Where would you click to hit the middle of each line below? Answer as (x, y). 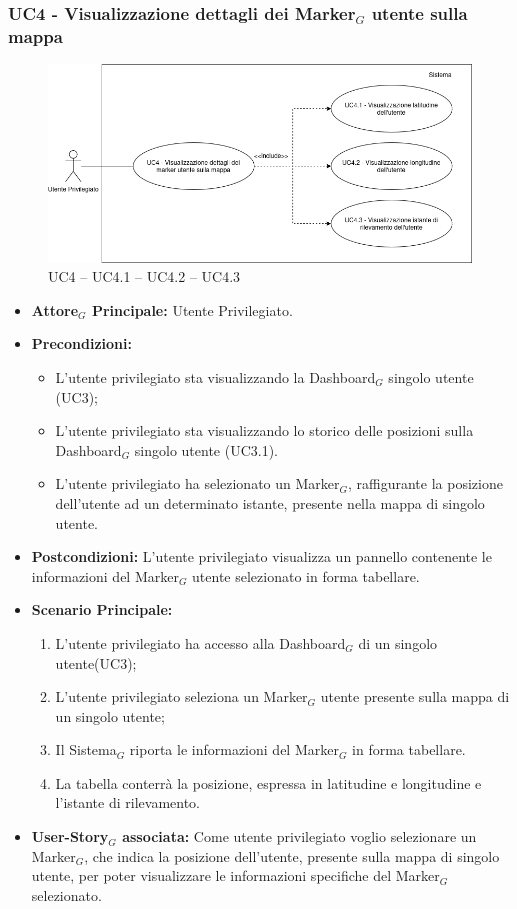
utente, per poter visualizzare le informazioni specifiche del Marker (235, 875)
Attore (55, 309)
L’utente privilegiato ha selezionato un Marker (197, 483)
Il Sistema (86, 749)
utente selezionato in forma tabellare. (306, 575)
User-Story (70, 836)
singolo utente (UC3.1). (206, 449)
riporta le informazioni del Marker (234, 749)
